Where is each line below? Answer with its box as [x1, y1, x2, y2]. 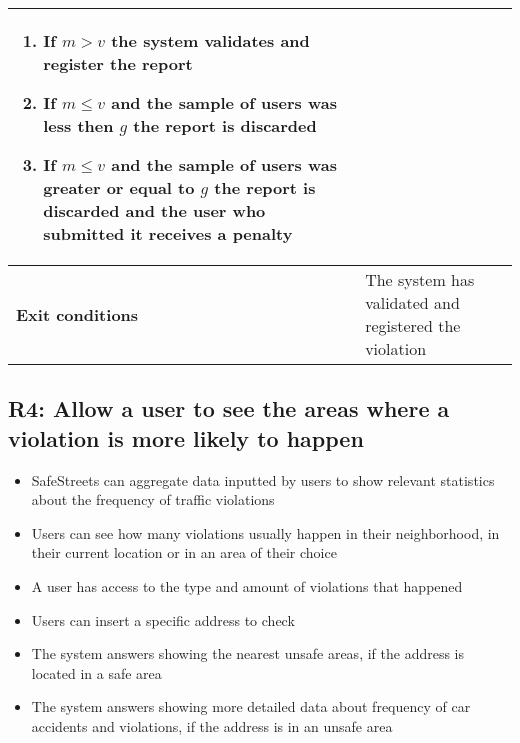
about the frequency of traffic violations [31, 489, 275, 510]
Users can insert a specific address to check [31, 609, 295, 630]
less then [43, 114, 114, 137]
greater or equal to [43, 176, 195, 199]
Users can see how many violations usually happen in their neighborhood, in [31, 522, 500, 543]
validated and [365, 291, 460, 314]
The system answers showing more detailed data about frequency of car [31, 696, 471, 717]
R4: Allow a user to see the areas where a [8, 393, 450, 424]
